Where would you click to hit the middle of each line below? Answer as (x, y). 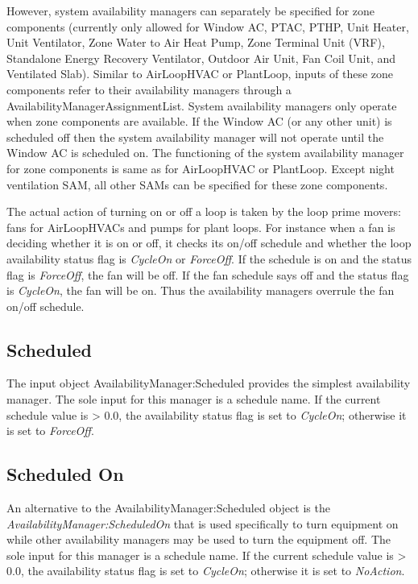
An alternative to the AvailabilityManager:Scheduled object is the (168, 508)
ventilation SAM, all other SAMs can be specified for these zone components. (197, 184)
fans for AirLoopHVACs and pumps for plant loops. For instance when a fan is (201, 227)
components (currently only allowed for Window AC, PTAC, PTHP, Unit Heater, (208, 26)
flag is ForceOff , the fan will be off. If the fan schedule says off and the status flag (208, 274)
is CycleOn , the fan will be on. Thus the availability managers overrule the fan (201, 290)
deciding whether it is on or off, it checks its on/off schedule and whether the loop (209, 243)
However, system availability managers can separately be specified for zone (191, 10)
